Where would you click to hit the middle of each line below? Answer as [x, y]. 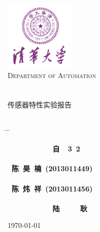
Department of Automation [52, 75]
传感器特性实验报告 [40, 105]
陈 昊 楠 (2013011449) [52, 168]
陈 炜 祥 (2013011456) [52, 188]
